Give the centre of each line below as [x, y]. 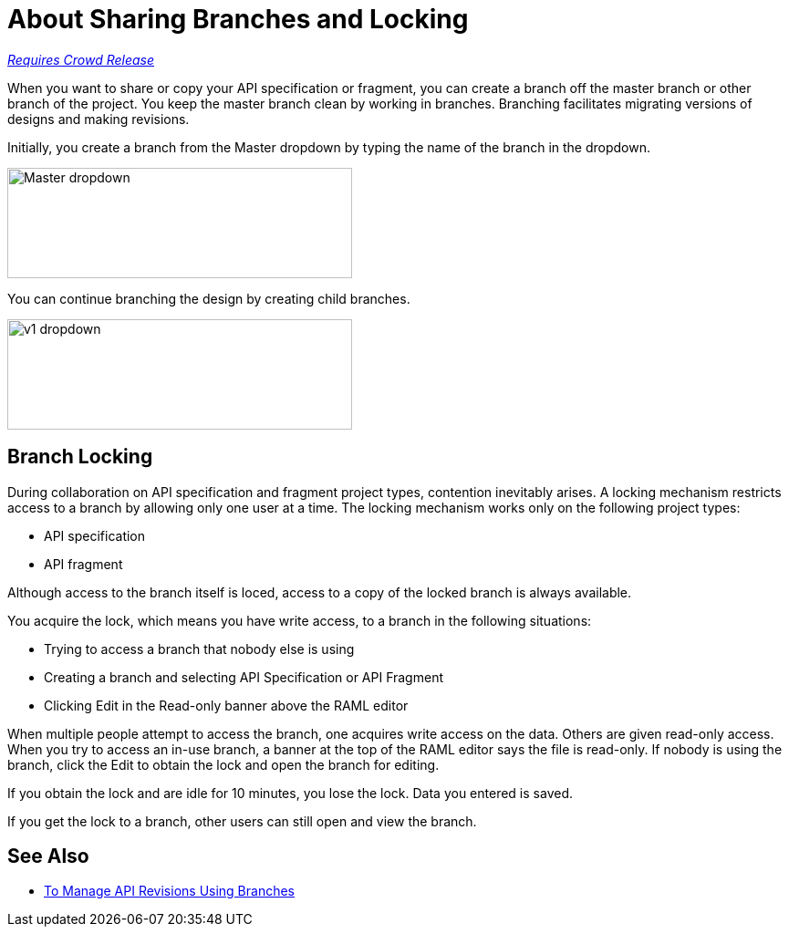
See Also [48, 856]
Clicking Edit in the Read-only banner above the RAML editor [226, 705]
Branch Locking [80, 457]
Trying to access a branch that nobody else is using [199, 649]
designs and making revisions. [99, 119]
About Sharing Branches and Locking [238, 19]
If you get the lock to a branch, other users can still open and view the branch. [242, 821]
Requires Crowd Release [81, 59]
